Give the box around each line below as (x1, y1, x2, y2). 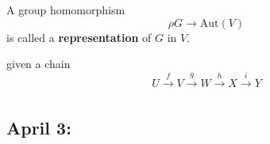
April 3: (6, 116, 71, 140)
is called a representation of (6, 28, 152, 45)
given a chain (6, 55, 71, 72)
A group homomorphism (6, 2, 125, 17)
